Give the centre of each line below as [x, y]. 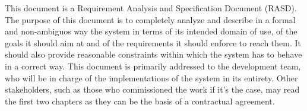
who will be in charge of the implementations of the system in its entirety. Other [151, 77]
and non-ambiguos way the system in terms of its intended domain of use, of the [151, 31]
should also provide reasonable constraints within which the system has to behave [153, 54]
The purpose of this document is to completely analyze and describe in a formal [150, 19]
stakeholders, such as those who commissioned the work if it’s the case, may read [152, 89]
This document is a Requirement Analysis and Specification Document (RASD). [151, 8]
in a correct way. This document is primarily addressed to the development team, [153, 66]
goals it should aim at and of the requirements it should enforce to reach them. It [153, 42]
